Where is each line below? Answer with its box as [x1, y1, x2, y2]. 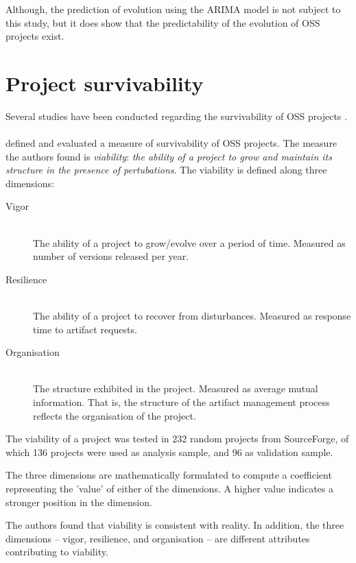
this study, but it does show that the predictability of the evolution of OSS [5, 15, 320, 29]
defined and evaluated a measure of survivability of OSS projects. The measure [5, 136, 337, 150]
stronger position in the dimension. [5, 494, 152, 509]
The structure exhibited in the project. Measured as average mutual [33, 381, 318, 396]
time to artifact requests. [33, 322, 137, 336]
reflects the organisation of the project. [33, 408, 196, 422]
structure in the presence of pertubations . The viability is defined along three [5, 163, 327, 177]
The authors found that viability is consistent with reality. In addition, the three [5, 518, 344, 532]
